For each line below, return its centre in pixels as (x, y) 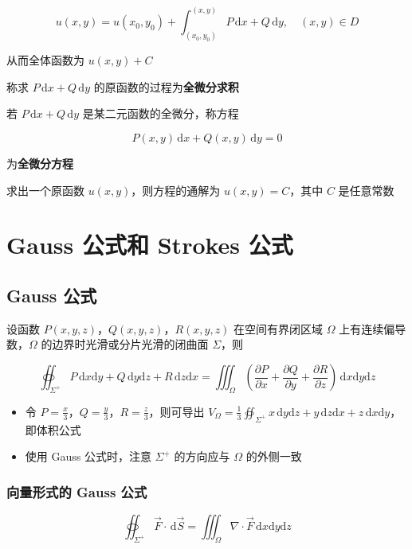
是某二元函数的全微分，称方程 (161, 113)
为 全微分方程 (40, 164)
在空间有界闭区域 (279, 328)
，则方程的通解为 (176, 190)
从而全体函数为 (45, 60)
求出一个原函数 (45, 190)
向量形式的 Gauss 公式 (77, 491)
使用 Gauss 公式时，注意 (88, 456)
